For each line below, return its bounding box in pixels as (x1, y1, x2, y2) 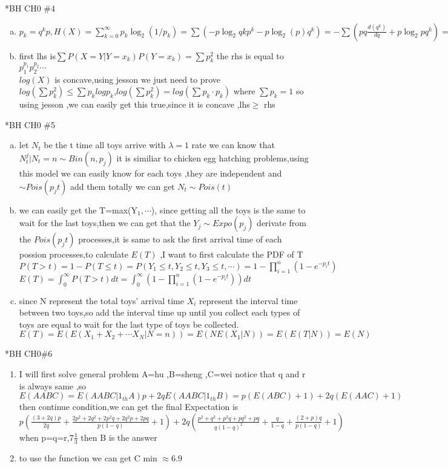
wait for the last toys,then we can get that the (19, 216, 191, 229)
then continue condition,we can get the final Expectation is (19, 400, 239, 413)
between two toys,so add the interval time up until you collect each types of (19, 306, 300, 319)
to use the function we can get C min (19, 451, 157, 464)
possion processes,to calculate (19, 248, 128, 261)
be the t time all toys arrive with (44, 138, 166, 151)
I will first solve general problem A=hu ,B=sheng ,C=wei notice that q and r (19, 367, 306, 380)
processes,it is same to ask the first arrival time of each (78, 233, 282, 245)
